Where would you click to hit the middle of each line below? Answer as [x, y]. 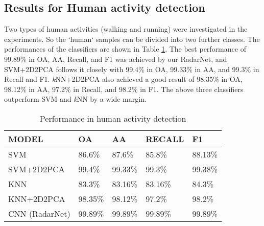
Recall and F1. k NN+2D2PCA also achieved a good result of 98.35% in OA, [123, 79]
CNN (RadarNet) [39, 213]
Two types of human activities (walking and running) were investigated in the [126, 29]
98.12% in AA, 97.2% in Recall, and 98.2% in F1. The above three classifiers [124, 89]
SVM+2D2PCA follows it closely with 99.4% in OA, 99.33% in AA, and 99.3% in [132, 69]
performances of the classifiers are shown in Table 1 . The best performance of [125, 49]
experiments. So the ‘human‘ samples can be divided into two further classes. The [132, 39]
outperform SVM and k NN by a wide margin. [75, 99]
